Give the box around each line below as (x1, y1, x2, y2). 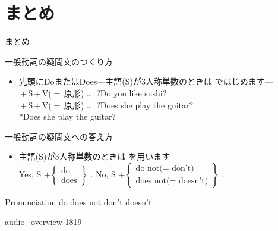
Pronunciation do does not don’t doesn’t (5, 195, 152, 208)
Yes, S (18, 167, 42, 180)
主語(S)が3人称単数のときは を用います (18, 150, 170, 163)
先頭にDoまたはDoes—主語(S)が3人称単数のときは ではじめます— (18, 75, 273, 88)
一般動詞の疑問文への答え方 (5, 130, 113, 142)
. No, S (90, 167, 116, 180)
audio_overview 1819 (5, 216, 82, 228)
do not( (135, 164, 163, 173)
